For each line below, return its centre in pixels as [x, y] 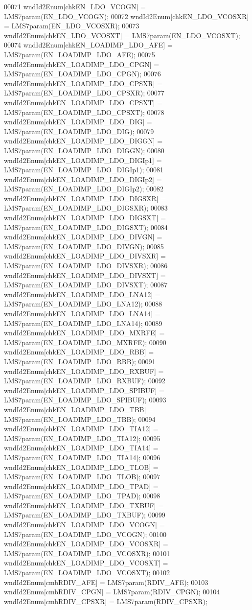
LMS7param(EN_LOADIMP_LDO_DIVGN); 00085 [84, 246]
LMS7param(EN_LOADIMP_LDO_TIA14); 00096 [82, 457]
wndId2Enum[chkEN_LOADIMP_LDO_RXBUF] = [84, 371]
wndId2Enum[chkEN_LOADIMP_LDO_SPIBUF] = [84, 390]
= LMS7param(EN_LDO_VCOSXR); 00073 [72, 26]
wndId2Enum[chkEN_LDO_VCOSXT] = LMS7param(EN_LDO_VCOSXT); [122, 35]
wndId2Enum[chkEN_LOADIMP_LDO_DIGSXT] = [85, 218]
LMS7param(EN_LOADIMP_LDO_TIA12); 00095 [82, 438]
